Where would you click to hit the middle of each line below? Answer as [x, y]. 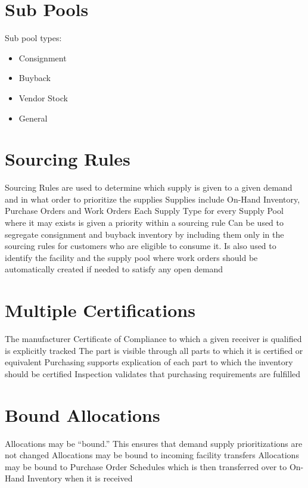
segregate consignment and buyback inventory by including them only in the [144, 234]
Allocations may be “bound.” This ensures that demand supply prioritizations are [154, 443]
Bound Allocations [83, 414]
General [33, 118]
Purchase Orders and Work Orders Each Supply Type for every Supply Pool [144, 211]
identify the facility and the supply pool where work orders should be [131, 257]
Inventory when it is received [80, 478]
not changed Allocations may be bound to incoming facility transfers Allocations [152, 455]
